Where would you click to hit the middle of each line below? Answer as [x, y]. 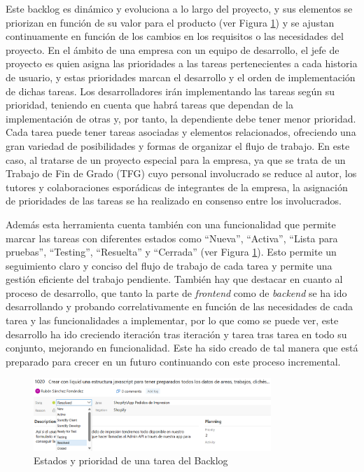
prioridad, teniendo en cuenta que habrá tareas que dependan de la [149, 105]
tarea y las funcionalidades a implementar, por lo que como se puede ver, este [172, 320]
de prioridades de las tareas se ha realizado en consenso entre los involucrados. [174, 201]
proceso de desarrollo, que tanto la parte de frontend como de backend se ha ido [176, 292]
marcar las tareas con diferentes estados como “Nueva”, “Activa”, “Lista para [172, 238]
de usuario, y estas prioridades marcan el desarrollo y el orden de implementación [181, 77]
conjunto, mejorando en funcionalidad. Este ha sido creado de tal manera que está [182, 348]
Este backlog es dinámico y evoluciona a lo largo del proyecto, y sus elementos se [179, 8]
